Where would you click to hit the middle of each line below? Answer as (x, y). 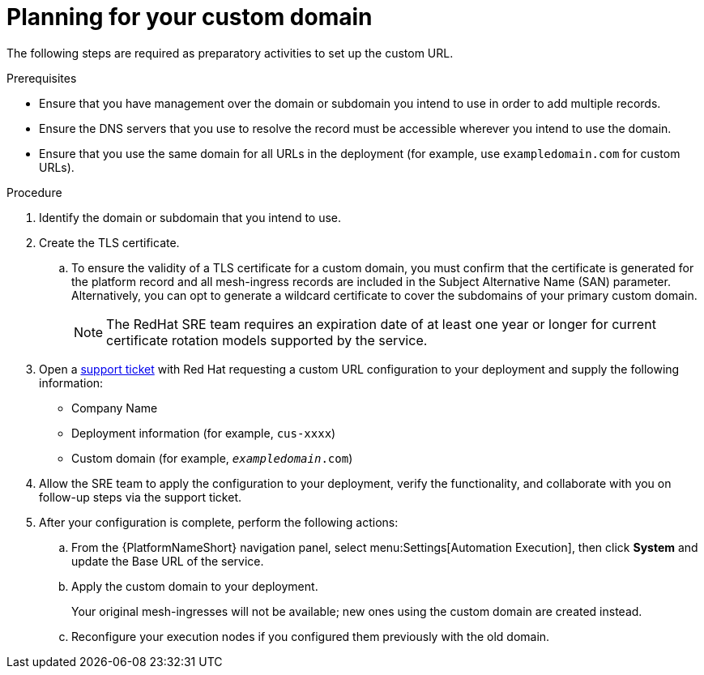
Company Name (115, 408)
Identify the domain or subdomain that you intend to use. (190, 217)
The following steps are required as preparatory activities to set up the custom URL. (230, 53)
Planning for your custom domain (190, 17)
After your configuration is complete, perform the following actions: (219, 522)
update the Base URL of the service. (168, 561)
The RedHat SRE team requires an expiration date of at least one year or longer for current (381, 324)
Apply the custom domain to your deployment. (195, 586)
